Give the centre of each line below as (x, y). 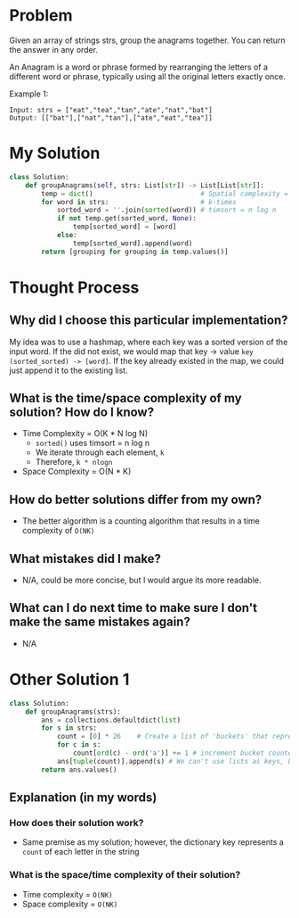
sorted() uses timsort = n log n (92, 443)
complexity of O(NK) (58, 531)
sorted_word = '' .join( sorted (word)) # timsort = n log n (166, 211)
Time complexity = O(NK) (67, 894)
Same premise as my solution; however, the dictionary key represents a (153, 842)
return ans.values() (79, 769)
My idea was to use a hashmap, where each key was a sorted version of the (149, 342)
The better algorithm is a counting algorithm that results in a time (141, 521)
